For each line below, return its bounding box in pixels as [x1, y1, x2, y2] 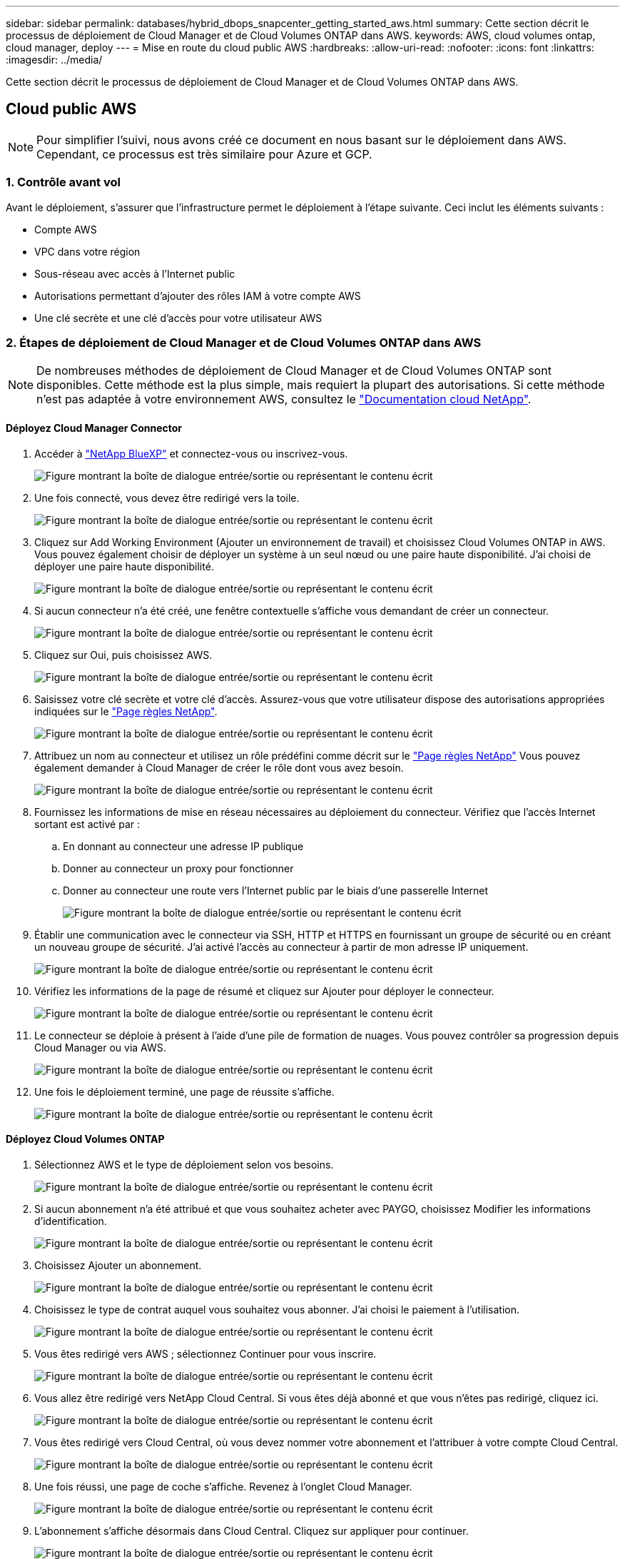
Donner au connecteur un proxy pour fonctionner [63, 862, 294, 874]
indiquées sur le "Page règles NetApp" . [34, 705, 218, 717]
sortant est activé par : [34, 817, 140, 830]
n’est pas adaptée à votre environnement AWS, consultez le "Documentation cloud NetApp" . [36, 392, 532, 407]
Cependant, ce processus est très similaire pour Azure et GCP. [36, 146, 372, 161]
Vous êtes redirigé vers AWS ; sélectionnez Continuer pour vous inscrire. [34, 1347, 377, 1360]
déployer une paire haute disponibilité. [34, 560, 214, 572]
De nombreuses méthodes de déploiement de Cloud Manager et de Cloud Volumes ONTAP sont [36, 363, 552, 378]
